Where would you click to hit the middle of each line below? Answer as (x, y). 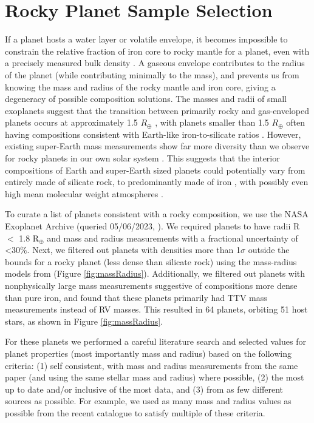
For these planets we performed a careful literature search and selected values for (155, 341)
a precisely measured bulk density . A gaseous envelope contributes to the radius (155, 63)
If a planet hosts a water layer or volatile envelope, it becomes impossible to (146, 39)
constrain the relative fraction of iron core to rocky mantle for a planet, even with (157, 51)
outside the (269, 250)
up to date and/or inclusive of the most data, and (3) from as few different (144, 389)
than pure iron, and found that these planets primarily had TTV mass (136, 297)
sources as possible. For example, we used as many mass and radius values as (148, 401)
